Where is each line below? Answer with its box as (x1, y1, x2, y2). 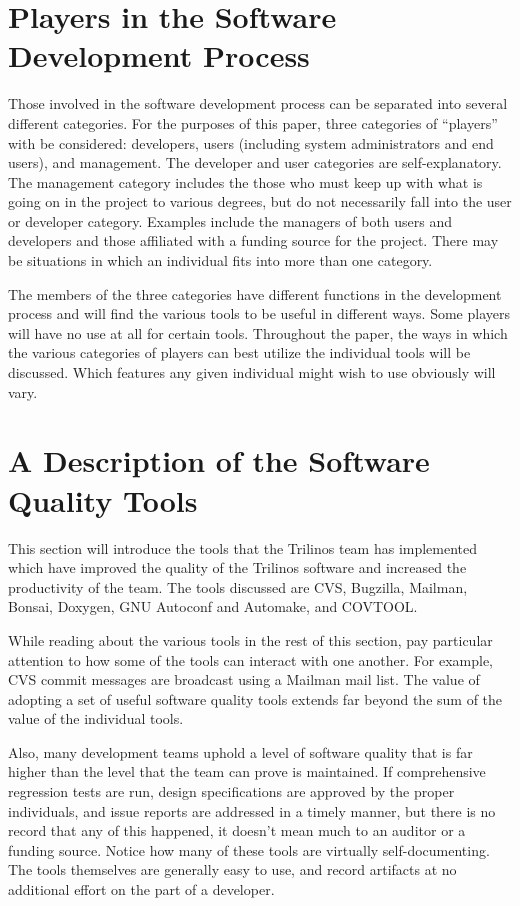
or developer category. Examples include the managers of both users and (8, 210, 453, 231)
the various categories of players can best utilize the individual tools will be (8, 342, 471, 363)
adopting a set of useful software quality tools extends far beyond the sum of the (8, 688, 503, 709)
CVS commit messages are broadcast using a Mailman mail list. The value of (8, 669, 480, 690)
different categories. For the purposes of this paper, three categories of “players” (8, 112, 498, 133)
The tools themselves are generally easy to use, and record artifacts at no (8, 859, 457, 880)
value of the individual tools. (8, 708, 184, 729)
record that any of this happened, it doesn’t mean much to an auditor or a (8, 820, 466, 841)
